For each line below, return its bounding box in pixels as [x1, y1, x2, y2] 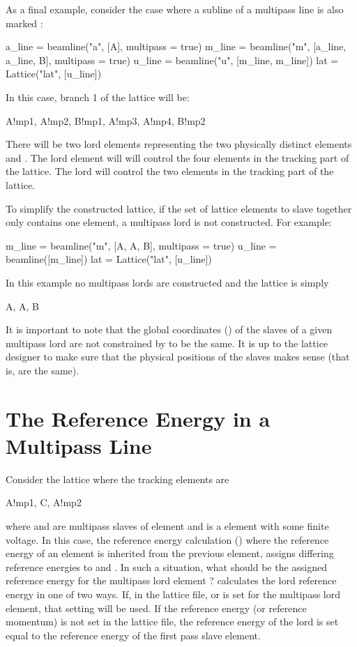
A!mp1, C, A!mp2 [6, 495, 82, 510]
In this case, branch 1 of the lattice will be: [6, 89, 190, 104]
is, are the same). [6, 363, 79, 377]
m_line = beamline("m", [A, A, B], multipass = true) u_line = [6, 238, 277, 252]
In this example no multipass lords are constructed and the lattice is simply [6, 275, 329, 289]
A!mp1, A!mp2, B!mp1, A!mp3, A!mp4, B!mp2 [6, 113, 206, 128]
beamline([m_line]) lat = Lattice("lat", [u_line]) [6, 252, 212, 266]
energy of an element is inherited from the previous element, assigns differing [6, 546, 334, 561]
